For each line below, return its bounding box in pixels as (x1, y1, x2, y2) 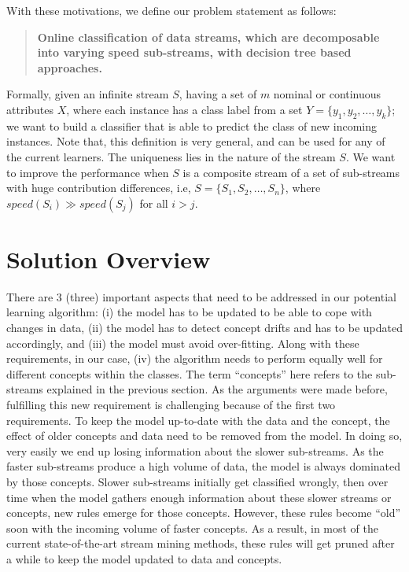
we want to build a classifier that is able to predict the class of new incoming (6, 117, 377, 134)
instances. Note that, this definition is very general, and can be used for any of (6, 133, 385, 149)
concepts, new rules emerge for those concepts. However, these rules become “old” (6, 504, 401, 521)
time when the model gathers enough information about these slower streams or (6, 489, 392, 505)
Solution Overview (6, 242, 211, 275)
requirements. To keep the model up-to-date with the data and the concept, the (6, 411, 390, 428)
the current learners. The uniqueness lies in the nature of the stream (6, 148, 336, 164)
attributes (6, 101, 54, 117)
